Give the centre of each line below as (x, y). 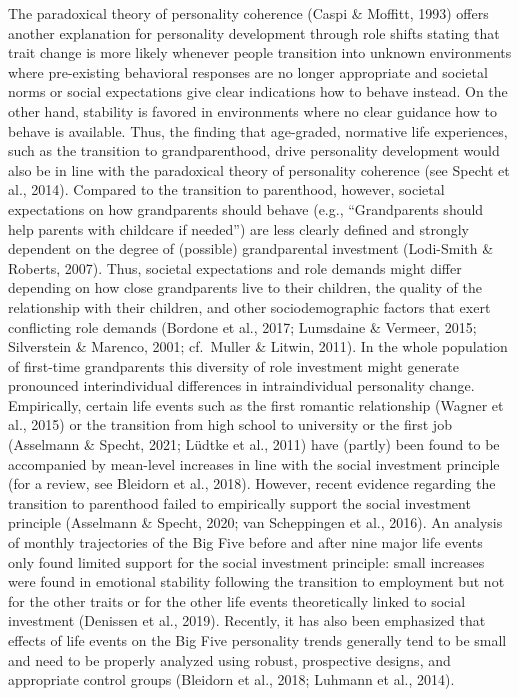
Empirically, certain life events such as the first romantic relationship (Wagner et (256, 404)
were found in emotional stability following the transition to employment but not (256, 581)
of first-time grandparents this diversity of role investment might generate (233, 365)
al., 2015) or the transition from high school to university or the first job (230, 424)
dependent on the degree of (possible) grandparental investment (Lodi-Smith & (251, 248)
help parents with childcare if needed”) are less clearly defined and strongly (238, 228)
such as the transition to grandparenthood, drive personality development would (254, 150)
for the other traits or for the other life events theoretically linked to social (237, 600)
